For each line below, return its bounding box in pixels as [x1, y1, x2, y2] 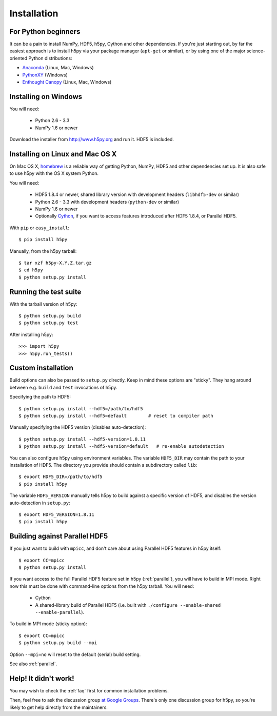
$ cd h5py [18, 267, 43, 273]
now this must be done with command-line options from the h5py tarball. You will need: [9, 583, 194, 589]
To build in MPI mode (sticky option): [9, 621, 87, 627]
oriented [9, 55, 28, 61]
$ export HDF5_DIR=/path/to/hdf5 [18, 474, 103, 480]
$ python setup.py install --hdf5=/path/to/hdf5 [18, 406, 143, 411]
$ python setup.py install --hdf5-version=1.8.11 [18, 436, 146, 442]
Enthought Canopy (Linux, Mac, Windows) [22, 79, 112, 85]
